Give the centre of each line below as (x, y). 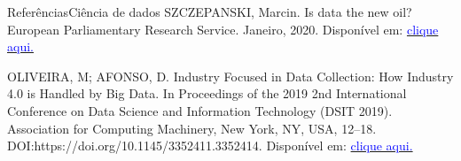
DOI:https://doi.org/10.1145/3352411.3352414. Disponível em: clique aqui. (210, 146)
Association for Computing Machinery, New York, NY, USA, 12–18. (192, 128)
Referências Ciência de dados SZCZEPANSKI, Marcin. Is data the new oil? (210, 11)
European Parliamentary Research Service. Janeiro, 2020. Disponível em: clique (223, 29)
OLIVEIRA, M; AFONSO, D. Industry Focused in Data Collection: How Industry (230, 76)
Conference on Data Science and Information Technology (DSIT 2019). (200, 110)
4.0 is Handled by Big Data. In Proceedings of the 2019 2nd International (207, 93)
